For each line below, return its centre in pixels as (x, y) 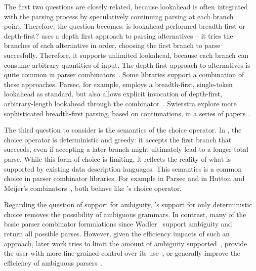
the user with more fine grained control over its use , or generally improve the (122, 253)
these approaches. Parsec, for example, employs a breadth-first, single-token (118, 84)
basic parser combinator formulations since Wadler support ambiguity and (118, 224)
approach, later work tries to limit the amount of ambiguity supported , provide (126, 243)
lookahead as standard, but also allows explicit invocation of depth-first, (113, 94)
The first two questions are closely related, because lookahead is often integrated (126, 6)
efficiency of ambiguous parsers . (53, 262)
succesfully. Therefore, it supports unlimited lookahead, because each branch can (126, 55)
